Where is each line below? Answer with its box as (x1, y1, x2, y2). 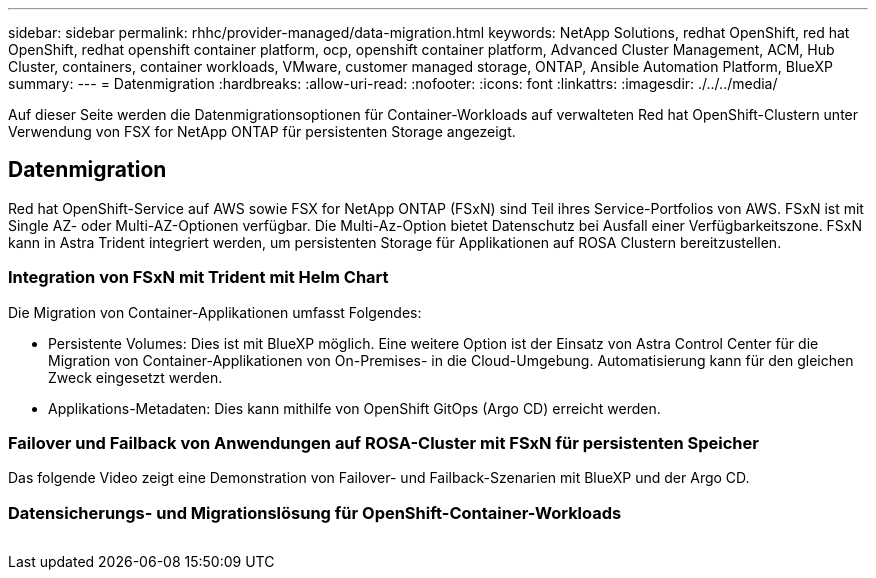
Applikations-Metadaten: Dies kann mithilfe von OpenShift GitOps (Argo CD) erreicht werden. (48, 399, 661, 417)
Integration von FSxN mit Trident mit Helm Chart (8, 267, 389, 288)
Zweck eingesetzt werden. (48, 368, 223, 386)
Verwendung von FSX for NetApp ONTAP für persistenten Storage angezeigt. (8, 123, 516, 140)
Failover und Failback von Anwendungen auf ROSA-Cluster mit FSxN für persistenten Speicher (8, 432, 759, 453)
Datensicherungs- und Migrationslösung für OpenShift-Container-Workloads (8, 502, 622, 523)
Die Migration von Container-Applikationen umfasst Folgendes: (8, 303, 422, 321)
